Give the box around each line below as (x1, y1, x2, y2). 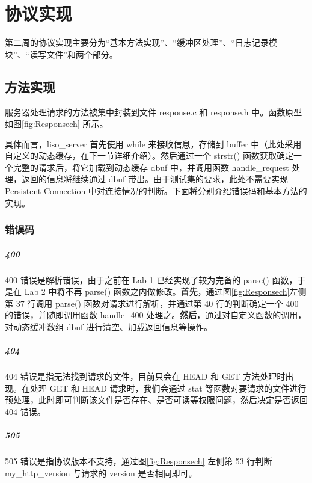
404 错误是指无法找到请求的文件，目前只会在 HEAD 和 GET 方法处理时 (5, 370, 286, 383)
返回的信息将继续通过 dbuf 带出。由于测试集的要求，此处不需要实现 (21, 173, 288, 185)
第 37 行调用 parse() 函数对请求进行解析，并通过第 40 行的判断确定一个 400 (5, 297, 299, 309)
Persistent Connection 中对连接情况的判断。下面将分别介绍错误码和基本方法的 (5, 185, 307, 197)
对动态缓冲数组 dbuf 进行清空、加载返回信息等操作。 (5, 321, 212, 333)
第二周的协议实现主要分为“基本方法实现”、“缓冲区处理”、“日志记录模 (5, 36, 278, 49)
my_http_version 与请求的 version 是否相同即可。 (5, 466, 197, 479)
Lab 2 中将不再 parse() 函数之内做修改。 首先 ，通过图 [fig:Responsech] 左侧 (24, 285, 307, 298)
